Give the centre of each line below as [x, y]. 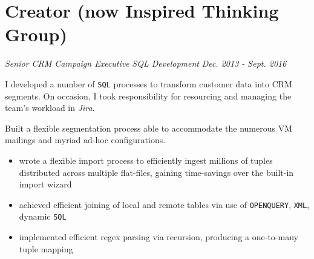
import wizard [45, 184]
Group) [36, 34]
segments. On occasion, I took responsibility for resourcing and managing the [148, 96]
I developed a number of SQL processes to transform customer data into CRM [149, 83]
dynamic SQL [43, 216]
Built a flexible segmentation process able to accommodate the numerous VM [149, 128]
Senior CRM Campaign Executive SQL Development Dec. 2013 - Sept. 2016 [146, 63]
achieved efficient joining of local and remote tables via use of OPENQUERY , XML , [164, 204]
